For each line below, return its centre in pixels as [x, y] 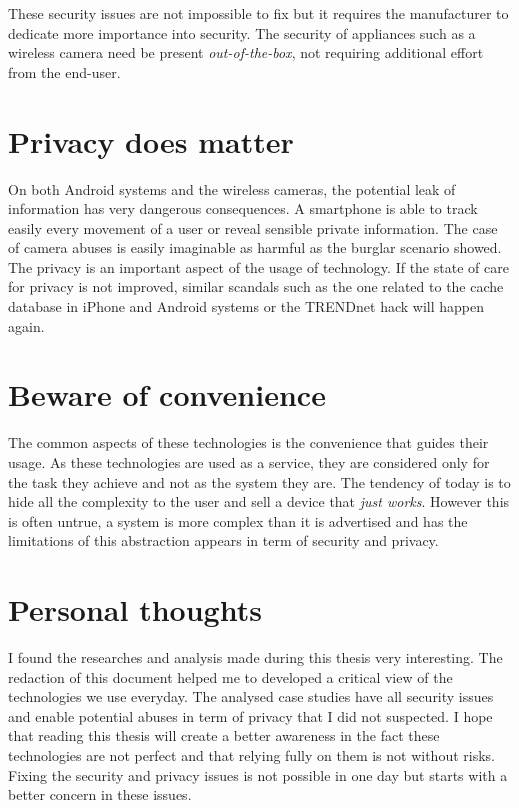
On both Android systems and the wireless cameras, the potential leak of [232, 188]
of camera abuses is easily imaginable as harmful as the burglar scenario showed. [255, 247]
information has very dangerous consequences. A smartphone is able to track [243, 208]
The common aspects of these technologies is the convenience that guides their [248, 442]
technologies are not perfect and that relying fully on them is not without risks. [251, 755]
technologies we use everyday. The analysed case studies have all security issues [251, 696]
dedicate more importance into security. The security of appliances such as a [242, 32]
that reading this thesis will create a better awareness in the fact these [224, 735]
